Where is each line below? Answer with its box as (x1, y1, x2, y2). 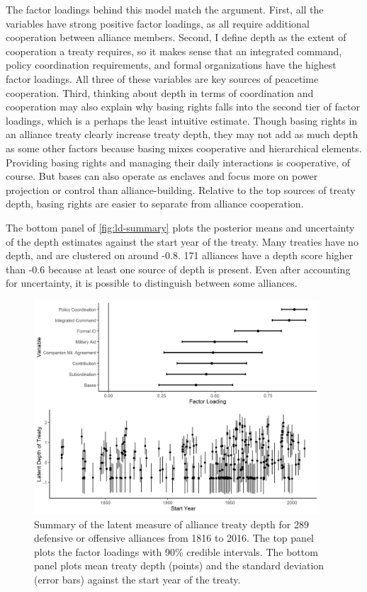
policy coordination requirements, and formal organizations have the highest (6, 57, 337, 72)
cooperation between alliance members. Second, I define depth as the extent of (6, 30, 346, 45)
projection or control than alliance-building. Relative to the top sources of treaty (6, 182, 356, 197)
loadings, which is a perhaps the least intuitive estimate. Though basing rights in (6, 113, 358, 127)
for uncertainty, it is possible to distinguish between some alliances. (6, 275, 298, 290)
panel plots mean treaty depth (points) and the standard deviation (34, 558, 324, 573)
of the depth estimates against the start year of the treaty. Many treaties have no (6, 234, 358, 249)
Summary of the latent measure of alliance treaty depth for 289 (34, 516, 309, 531)
